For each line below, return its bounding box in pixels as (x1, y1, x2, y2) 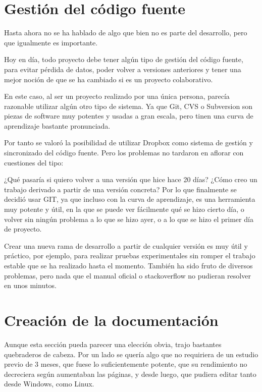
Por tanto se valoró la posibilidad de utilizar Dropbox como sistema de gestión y (4, 137, 253, 148)
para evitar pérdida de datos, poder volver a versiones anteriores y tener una (4, 64, 241, 74)
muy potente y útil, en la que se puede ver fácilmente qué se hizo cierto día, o (4, 204, 244, 214)
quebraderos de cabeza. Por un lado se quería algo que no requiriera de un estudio (4, 349, 258, 359)
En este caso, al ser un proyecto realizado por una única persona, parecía (4, 91, 230, 101)
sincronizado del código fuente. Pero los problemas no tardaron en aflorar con (4, 147, 244, 158)
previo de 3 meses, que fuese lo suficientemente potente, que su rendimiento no (4, 359, 247, 369)
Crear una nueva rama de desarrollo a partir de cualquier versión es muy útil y (4, 240, 248, 251)
